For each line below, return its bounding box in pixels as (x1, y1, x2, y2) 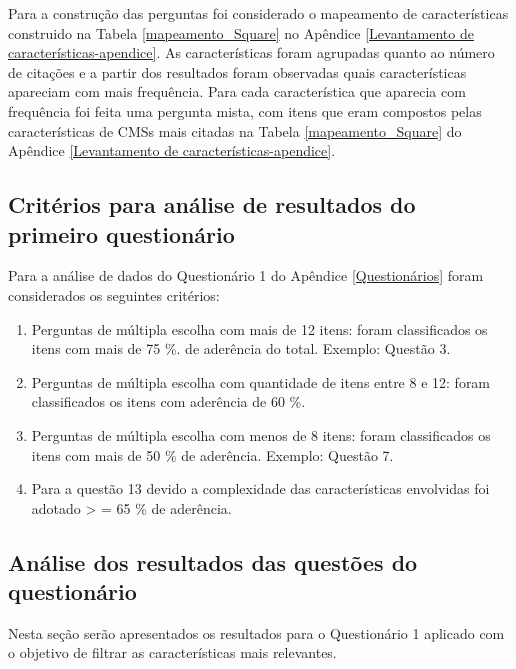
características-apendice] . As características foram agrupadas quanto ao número (8, 42, 495, 63)
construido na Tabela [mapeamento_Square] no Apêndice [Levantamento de (8, 22, 474, 43)
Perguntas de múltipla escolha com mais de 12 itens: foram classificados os (31, 318, 488, 339)
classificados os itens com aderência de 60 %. (31, 391, 306, 412)
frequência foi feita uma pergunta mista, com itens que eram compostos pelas (8, 100, 482, 121)
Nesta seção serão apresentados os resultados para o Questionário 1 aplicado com (8, 622, 505, 643)
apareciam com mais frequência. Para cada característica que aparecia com (8, 81, 466, 102)
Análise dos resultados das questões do (8, 546, 418, 577)
